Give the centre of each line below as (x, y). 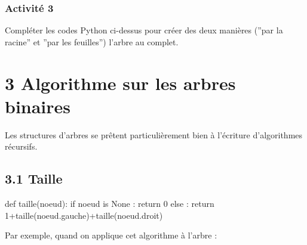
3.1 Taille (34, 179)
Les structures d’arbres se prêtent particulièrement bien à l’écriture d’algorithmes (154, 134)
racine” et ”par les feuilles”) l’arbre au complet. (92, 41)
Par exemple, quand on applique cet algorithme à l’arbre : (111, 235)
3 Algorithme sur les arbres (120, 83)
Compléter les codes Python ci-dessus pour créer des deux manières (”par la (144, 30)
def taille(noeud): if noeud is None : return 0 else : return (110, 204)
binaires (38, 106)
